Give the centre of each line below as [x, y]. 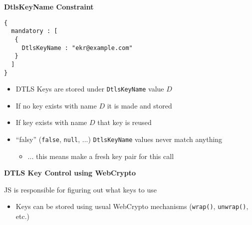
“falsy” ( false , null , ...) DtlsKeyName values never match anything [119, 139]
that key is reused [125, 122]
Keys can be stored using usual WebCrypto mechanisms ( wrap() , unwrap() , [132, 206]
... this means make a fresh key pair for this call [101, 156]
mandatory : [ [34, 31]
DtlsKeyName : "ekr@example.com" [77, 48]
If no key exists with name [56, 105]
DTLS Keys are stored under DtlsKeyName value [90, 89]
